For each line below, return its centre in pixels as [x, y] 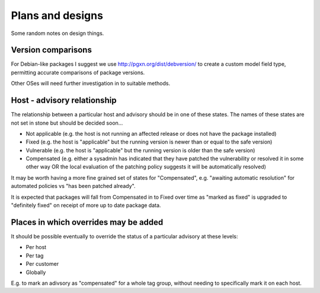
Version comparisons [51, 50]
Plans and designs [57, 15]
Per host [36, 247]
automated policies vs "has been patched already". [73, 186]
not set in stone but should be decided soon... [67, 123]
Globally [36, 272]
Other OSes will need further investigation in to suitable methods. [91, 84]
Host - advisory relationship [64, 101]
